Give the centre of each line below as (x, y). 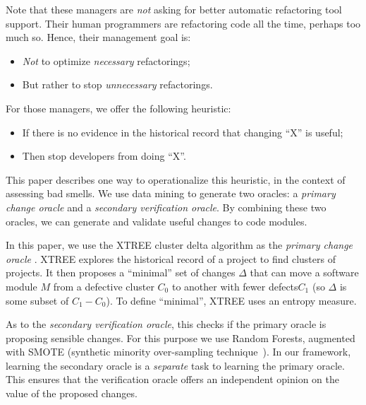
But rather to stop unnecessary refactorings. (117, 84)
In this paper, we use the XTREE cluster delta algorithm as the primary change (179, 245)
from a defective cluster (104, 286)
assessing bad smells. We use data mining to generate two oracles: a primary (171, 193)
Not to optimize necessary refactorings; (106, 60)
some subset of (37, 300)
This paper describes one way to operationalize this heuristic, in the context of (176, 179)
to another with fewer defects (235, 286)
